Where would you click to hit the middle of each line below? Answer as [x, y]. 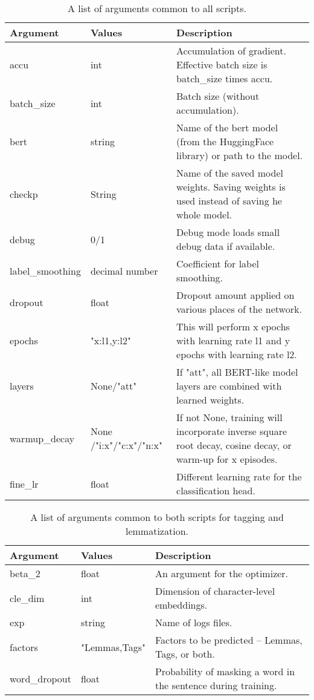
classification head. [216, 490]
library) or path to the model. [240, 155]
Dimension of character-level [215, 591]
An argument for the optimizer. [222, 573]
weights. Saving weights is [231, 187]
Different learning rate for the [239, 476]
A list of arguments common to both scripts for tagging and [157, 517]
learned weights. [210, 400]
